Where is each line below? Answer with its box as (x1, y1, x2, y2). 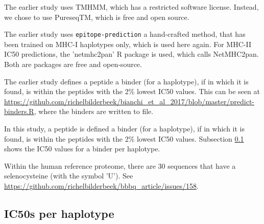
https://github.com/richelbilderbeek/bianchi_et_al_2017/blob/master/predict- (4, 96, 254, 106)
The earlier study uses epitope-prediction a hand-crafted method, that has (4, 29, 246, 39)
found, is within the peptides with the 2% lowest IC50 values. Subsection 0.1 (4, 133, 244, 144)
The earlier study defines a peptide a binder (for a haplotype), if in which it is (4, 76, 249, 86)
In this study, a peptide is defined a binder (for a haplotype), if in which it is (4, 123, 245, 133)
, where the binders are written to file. (34, 106, 154, 117)
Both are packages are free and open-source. (4, 59, 142, 70)
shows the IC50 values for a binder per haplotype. (4, 143, 160, 154)
